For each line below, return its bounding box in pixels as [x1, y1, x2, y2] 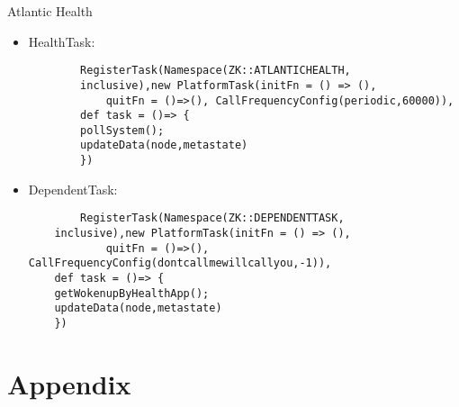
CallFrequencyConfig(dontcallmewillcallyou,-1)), [28, 257, 332, 270]
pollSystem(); [80, 123, 165, 137]
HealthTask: [28, 32, 95, 50]
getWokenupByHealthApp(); [54, 286, 210, 300]
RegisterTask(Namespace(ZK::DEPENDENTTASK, [80, 212, 345, 225]
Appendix [7, 365, 131, 402]
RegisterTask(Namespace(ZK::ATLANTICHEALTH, [80, 64, 351, 77]
